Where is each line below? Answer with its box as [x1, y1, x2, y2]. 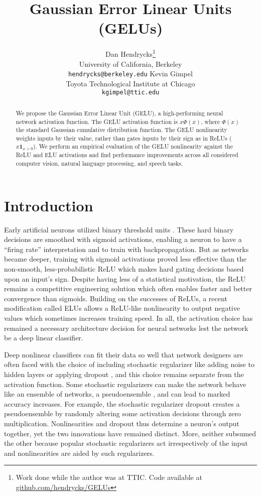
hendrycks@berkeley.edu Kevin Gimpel [68, 68, 193, 79]
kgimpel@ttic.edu [101, 89, 160, 96]
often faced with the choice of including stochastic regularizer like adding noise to [4, 359, 254, 369]
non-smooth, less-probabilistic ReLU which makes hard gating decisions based [4, 264, 244, 274]
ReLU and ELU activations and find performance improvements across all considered [16, 151, 238, 159]
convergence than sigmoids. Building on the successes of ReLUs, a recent [4, 293, 227, 303]
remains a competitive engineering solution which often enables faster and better [4, 283, 252, 294]
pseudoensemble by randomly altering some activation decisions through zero [4, 408, 241, 419]
